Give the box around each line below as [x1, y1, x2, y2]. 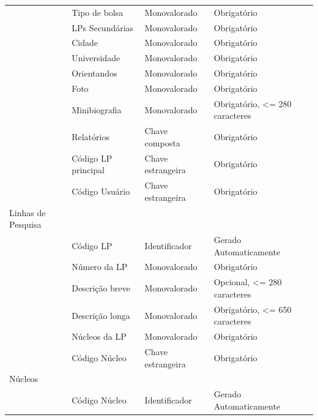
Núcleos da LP [72, 330, 127, 343]
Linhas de [9, 206, 46, 219]
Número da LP [72, 260, 128, 273]
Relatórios [72, 130, 109, 143]
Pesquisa [9, 218, 42, 231]
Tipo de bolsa [72, 6, 124, 18]
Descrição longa [72, 309, 130, 321]
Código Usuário [72, 184, 130, 197]
